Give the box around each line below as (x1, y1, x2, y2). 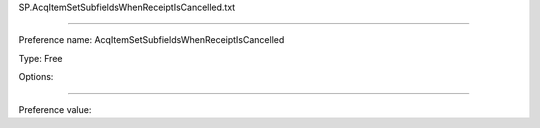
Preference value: (18, 103, 92, 115)
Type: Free (18, 52, 63, 64)
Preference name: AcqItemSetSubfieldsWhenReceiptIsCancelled (18, 34, 285, 46)
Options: (18, 71, 54, 83)
